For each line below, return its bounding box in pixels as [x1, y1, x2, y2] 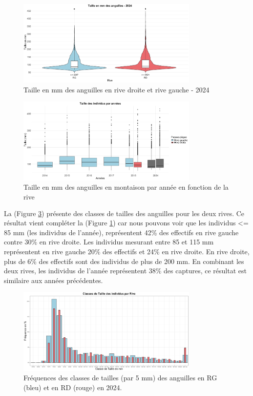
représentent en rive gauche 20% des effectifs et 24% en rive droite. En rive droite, [4, 246, 250, 256]
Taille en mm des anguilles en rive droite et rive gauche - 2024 [23, 84, 210, 94]
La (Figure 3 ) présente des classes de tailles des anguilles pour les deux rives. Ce [4, 208, 245, 218]
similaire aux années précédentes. [4, 275, 103, 285]
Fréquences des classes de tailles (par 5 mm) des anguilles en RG [23, 373, 217, 383]
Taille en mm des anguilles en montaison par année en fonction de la [23, 182, 229, 192]
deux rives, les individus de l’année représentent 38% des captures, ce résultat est [4, 265, 247, 276]
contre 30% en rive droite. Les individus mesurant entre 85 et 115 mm [4, 237, 214, 247]
